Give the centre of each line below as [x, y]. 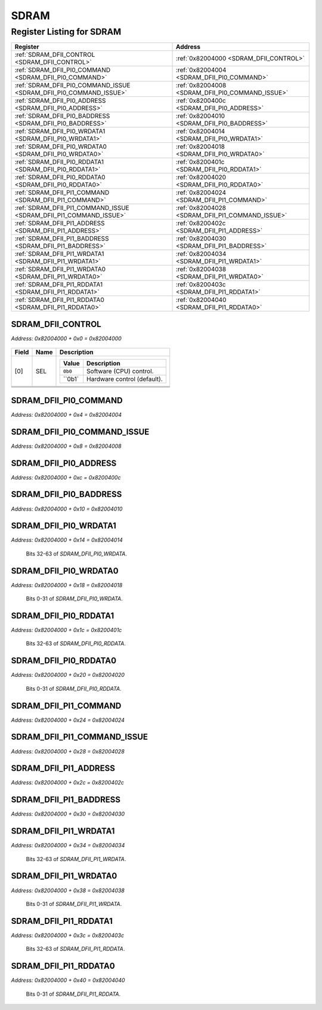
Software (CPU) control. [120, 371]
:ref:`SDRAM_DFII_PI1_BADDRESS [62, 239]
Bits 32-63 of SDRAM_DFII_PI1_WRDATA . [76, 859]
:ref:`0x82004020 [201, 178]
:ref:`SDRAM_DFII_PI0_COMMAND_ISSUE [72, 86]
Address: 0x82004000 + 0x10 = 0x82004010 [67, 509]
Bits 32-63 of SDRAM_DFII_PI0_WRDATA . [77, 554]
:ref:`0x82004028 [201, 208]
